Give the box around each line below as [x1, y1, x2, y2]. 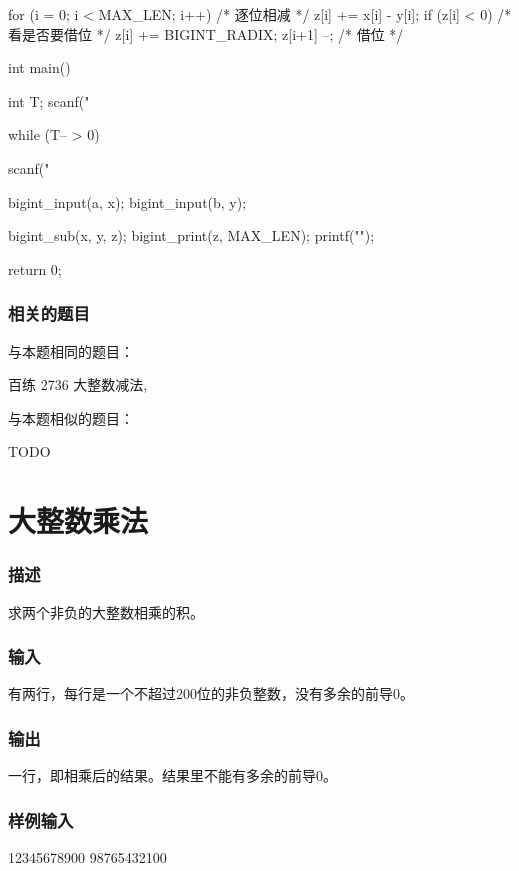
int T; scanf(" [8, 90, 90, 111]
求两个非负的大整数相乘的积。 [8, 601, 204, 622]
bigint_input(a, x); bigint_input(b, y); [8, 191, 247, 212]
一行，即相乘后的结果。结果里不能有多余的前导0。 [8, 765, 337, 786]
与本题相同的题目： [8, 340, 134, 361]
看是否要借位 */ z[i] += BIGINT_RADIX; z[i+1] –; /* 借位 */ [8, 23, 404, 44]
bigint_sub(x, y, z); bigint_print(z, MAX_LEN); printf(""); [8, 225, 375, 246]
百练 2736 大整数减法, [8, 374, 148, 395]
